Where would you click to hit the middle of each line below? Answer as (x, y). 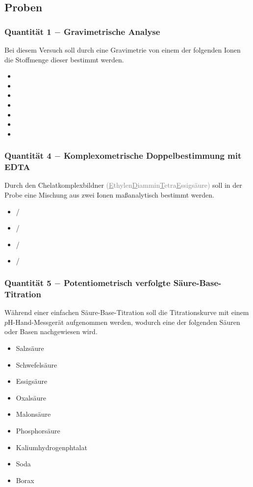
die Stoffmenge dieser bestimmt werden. (64, 59)
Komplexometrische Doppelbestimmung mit (152, 156)
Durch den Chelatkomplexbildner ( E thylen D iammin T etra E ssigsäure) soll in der (123, 185)
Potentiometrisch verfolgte (117, 282)
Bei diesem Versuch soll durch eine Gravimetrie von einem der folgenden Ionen (123, 50)
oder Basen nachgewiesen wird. (51, 331)
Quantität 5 (28, 282)
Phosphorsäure (38, 430)
